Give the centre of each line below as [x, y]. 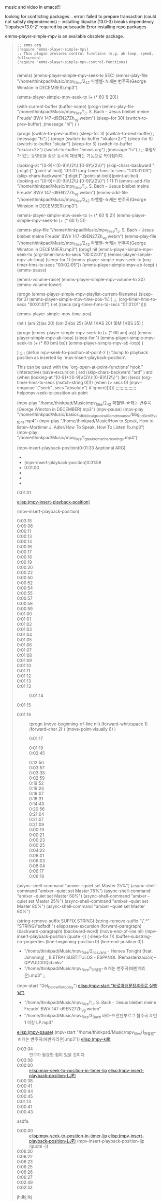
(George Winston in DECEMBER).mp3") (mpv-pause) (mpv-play [80, 409]
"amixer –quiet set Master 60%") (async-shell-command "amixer [81, 896]
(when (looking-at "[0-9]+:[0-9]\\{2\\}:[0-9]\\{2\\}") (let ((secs [79, 377]
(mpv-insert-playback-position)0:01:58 [63, 463]
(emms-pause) [32, 270]
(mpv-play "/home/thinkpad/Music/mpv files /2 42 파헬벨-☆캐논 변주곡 [84, 403]
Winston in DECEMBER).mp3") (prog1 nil [57, 250]
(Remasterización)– [137, 957]
